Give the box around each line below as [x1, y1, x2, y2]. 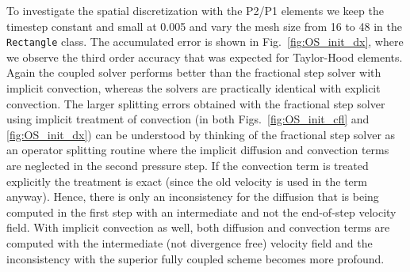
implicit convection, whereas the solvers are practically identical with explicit [6, 80, 381, 96]
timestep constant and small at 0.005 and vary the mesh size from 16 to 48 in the [6, 17, 402, 34]
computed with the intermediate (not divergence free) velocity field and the [6, 234, 373, 251]
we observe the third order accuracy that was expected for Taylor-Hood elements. [6, 48, 403, 65]
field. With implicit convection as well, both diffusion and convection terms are [6, 219, 390, 236]
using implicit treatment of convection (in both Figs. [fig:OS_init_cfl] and [6, 111, 370, 127]
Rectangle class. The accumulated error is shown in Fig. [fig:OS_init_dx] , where [6, 33, 404, 50]
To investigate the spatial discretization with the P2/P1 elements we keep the [6, 2, 384, 18]
